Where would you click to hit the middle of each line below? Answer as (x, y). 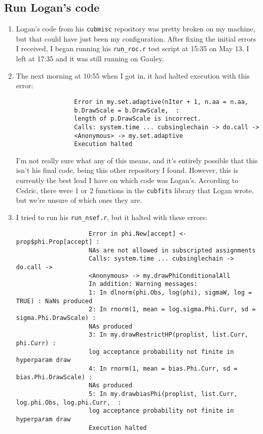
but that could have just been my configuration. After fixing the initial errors (136, 38)
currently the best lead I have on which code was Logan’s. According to (127, 180)
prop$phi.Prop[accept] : (58, 242)
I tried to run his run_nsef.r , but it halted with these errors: (112, 217)
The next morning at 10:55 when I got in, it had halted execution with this (133, 75)
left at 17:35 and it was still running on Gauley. (90, 59)
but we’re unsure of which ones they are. (79, 200)
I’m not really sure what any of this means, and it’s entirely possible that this (137, 160)
